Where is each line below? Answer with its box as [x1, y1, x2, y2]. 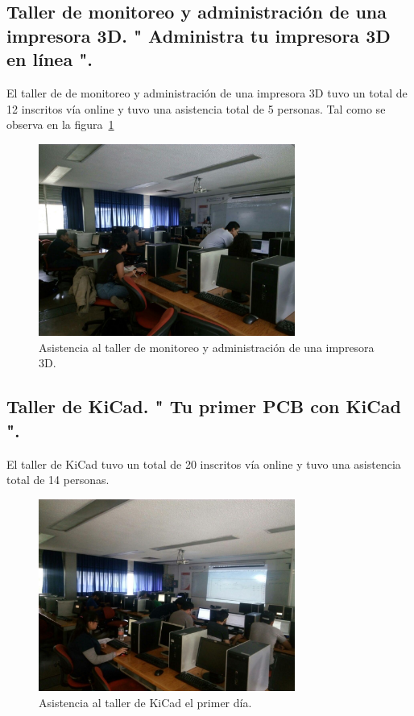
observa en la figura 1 [6, 116, 114, 133]
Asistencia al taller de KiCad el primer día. [39, 693, 252, 710]
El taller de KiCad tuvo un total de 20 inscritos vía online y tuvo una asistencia [6, 455, 401, 472]
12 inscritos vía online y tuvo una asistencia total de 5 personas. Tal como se [6, 100, 386, 117]
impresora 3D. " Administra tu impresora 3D [6, 23, 391, 48]
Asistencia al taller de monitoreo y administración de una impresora [39, 338, 375, 355]
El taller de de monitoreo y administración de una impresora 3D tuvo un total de [6, 84, 408, 101]
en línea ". [6, 47, 93, 72]
